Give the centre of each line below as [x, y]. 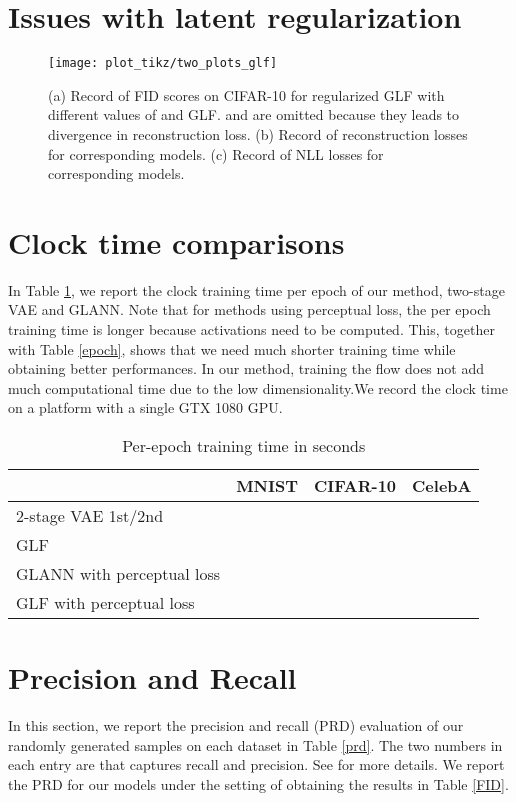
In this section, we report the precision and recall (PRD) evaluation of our [236, 725]
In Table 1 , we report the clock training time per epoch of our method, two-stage [256, 289]
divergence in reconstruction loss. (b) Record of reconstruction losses [258, 133]
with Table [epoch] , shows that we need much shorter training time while [232, 348]
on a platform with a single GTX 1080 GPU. [145, 407]
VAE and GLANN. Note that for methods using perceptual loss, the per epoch [249, 309]
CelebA [442, 486]
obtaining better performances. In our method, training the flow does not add [246, 368]
